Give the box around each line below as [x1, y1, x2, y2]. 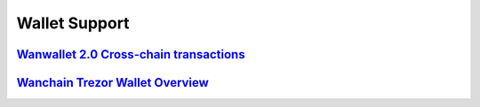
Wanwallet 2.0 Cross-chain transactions [16, 47, 245, 62]
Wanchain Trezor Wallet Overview [16, 75, 209, 90]
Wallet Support [16, 13, 130, 33]
